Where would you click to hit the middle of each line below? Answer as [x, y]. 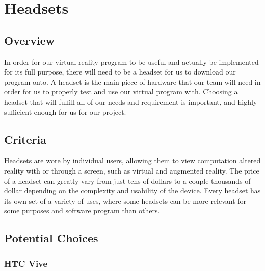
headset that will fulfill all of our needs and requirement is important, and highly [131, 101]
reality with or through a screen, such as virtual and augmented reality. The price [132, 170]
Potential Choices [51, 238]
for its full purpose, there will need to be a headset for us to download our [120, 72]
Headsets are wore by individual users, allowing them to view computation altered [132, 161]
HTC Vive [26, 263]
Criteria [25, 139]
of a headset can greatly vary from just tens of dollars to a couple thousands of [127, 180]
